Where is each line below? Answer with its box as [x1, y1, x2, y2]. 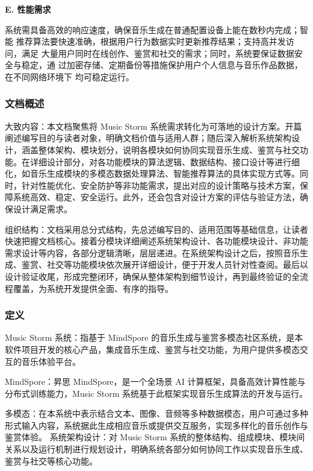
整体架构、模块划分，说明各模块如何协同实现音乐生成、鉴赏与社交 [38, 143, 300, 156]
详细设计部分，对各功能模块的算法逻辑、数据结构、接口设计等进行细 [29, 155, 300, 168]
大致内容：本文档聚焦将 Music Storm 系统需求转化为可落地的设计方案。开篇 [5, 119, 302, 132]
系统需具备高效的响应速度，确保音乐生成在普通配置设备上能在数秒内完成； [5, 23, 300, 36]
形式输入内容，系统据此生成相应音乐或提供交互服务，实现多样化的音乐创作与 [5, 419, 308, 431]
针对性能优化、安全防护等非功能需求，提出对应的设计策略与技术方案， [21, 179, 300, 191]
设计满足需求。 [13, 202, 72, 215]
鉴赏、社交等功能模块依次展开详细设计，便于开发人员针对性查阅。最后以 [21, 258, 308, 271]
